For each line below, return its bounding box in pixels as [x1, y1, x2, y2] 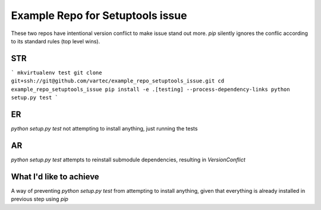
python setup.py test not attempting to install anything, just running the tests [11, 125, 198, 132]
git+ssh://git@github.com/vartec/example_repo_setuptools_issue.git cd [11, 78, 225, 84]
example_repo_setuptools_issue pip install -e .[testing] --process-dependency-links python [11, 86, 291, 93]
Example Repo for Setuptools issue [11, 9, 187, 22]
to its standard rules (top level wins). [11, 37, 100, 44]
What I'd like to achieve [11, 171, 99, 182]
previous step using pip [11, 196, 68, 203]
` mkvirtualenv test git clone [11, 69, 102, 76]
